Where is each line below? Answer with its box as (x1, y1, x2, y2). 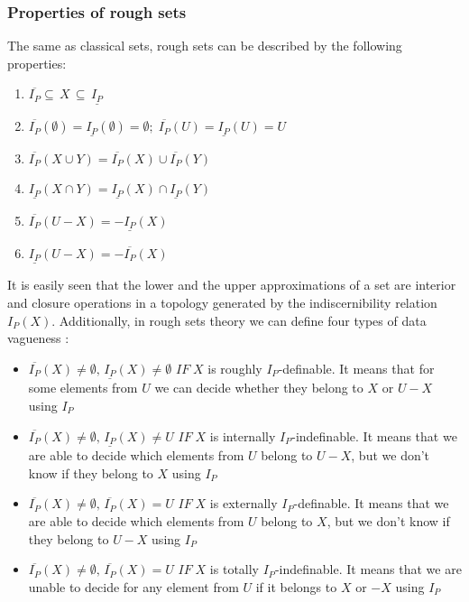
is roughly (207, 358, 262, 377)
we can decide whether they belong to (154, 378, 363, 397)
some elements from (28, 378, 138, 397)
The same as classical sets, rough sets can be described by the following (7, 36, 402, 55)
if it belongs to (255, 577, 337, 596)
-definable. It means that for (278, 358, 435, 377)
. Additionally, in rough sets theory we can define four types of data (51, 310, 427, 329)
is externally (209, 494, 278, 513)
